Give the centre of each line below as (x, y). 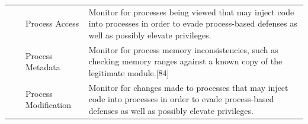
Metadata (43, 67)
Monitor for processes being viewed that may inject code (191, 12)
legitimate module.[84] (129, 72)
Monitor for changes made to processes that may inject (188, 87)
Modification (49, 105)
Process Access (52, 23)
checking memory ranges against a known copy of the (185, 61)
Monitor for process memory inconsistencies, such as (183, 49)
